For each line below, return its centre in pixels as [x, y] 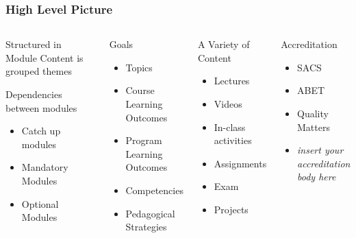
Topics [139, 67]
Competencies [154, 190]
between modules [41, 107]
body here [317, 177]
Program [144, 140]
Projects [231, 209]
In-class [230, 127]
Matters [314, 127]
